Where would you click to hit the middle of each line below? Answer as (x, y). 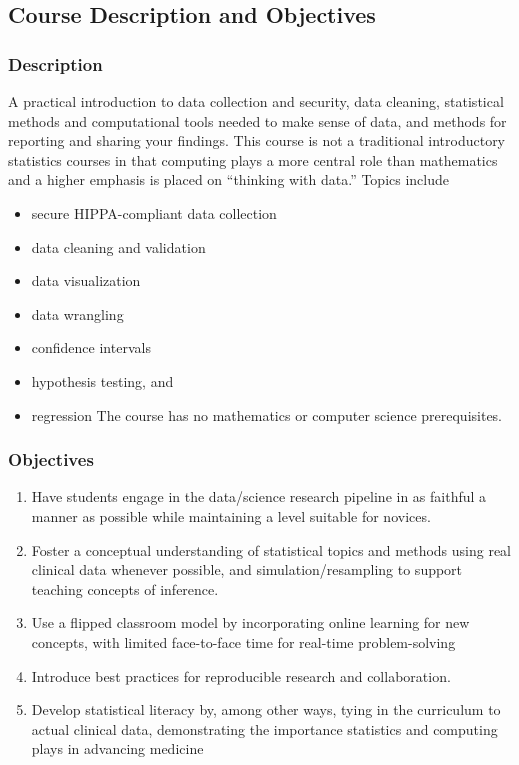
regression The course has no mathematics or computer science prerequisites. (266, 414)
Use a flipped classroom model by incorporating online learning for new (250, 622)
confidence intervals (91, 347)
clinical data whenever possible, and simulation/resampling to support (247, 569)
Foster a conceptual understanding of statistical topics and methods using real (271, 549)
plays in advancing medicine (117, 748)
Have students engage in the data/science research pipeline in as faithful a (259, 496)
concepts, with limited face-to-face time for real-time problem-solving (243, 641)
